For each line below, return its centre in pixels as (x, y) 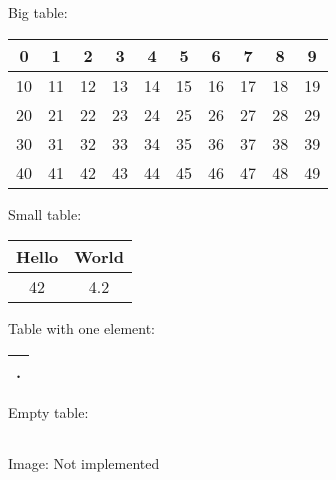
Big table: (38, 12)
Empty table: (48, 411)
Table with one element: (81, 328)
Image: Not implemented (84, 463)
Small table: (45, 213)
